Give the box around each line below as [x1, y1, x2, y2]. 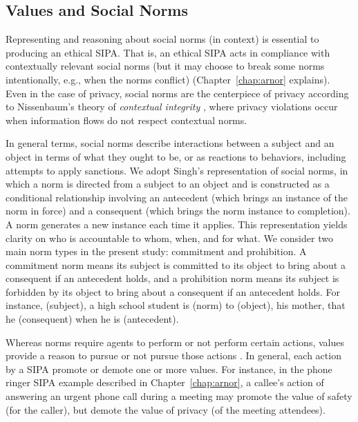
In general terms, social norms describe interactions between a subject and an [6, 136, 335, 150]
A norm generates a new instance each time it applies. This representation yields [6, 217, 348, 231]
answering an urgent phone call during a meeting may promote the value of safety [6, 389, 352, 403]
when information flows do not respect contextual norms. [6, 112, 247, 127]
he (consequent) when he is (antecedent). [6, 312, 179, 326]
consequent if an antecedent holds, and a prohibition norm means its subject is [6, 271, 339, 285]
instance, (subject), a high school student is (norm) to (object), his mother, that [6, 298, 346, 312]
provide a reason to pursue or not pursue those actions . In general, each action [6, 348, 341, 363]
